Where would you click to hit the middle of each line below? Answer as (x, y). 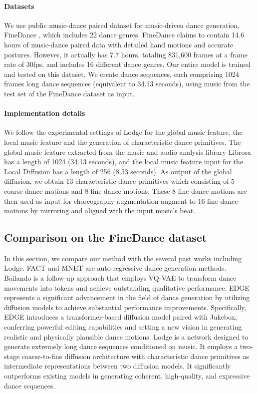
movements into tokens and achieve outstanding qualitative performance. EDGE (127, 287)
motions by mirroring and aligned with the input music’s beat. (100, 210)
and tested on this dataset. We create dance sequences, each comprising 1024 (122, 74)
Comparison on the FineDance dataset (106, 237)
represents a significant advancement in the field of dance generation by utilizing (127, 297)
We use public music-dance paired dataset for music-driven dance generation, (122, 25)
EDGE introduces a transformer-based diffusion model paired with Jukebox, (121, 317)
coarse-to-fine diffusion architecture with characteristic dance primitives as (135, 356)
